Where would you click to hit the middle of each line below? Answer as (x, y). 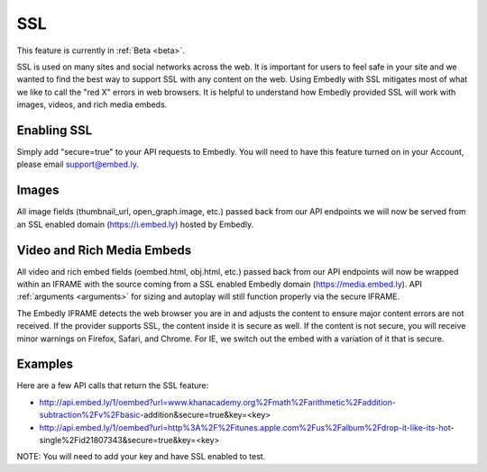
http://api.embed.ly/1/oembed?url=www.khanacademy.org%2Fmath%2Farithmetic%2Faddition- (218, 402)
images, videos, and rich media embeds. (92, 104)
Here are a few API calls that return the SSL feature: (113, 386)
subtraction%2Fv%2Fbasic (90, 415)
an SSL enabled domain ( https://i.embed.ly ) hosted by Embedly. (135, 224)
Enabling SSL (55, 130)
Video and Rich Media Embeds (104, 250)
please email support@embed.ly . (78, 164)
